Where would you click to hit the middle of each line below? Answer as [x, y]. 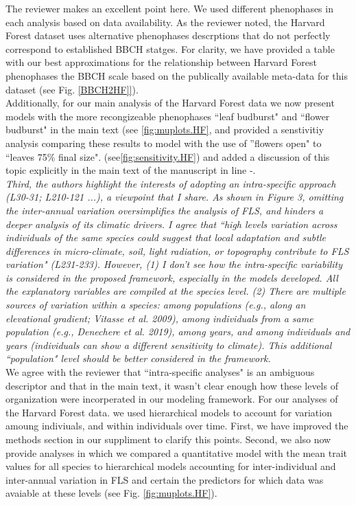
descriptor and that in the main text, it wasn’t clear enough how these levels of [172, 385]
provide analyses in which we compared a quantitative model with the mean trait [177, 452]
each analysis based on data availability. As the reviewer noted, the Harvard [165, 22]
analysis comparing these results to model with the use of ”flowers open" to [164, 143]
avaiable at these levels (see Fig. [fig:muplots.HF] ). [111, 493]
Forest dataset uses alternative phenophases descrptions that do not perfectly [168, 35]
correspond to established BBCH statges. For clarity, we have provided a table [170, 48]
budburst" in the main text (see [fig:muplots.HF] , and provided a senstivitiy [165, 130]
